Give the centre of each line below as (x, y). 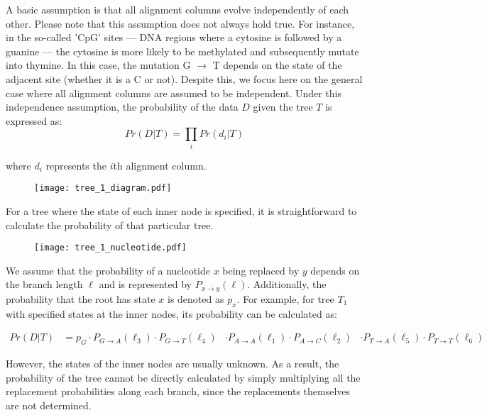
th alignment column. (160, 165)
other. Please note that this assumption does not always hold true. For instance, (180, 23)
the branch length (44, 284)
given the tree (283, 107)
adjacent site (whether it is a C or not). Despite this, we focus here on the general (184, 78)
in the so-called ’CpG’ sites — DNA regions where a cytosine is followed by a (174, 37)
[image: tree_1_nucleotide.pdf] (110, 248)
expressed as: (34, 120)
